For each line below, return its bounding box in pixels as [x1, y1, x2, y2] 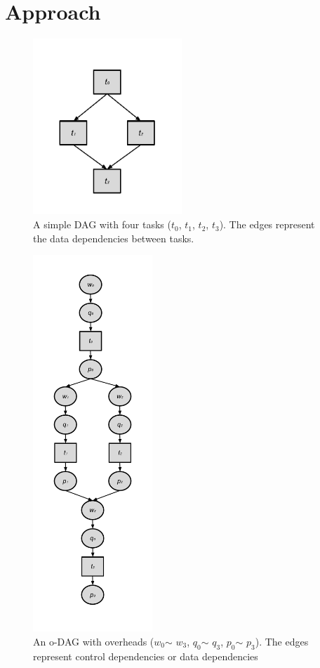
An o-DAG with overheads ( [33, 634, 154, 648]
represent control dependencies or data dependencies [33, 648, 258, 663]
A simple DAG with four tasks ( [33, 217, 171, 232]
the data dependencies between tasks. [33, 230, 194, 245]
